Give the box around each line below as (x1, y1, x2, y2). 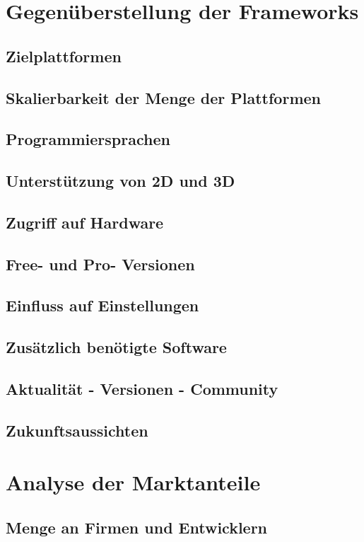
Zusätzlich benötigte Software (6, 336, 227, 358)
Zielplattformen (6, 45, 122, 67)
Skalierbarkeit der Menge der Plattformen (6, 86, 321, 108)
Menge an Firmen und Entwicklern (6, 516, 268, 538)
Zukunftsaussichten (6, 419, 148, 441)
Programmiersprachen (6, 128, 170, 150)
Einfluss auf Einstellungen (6, 294, 199, 316)
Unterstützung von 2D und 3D (6, 170, 235, 192)
